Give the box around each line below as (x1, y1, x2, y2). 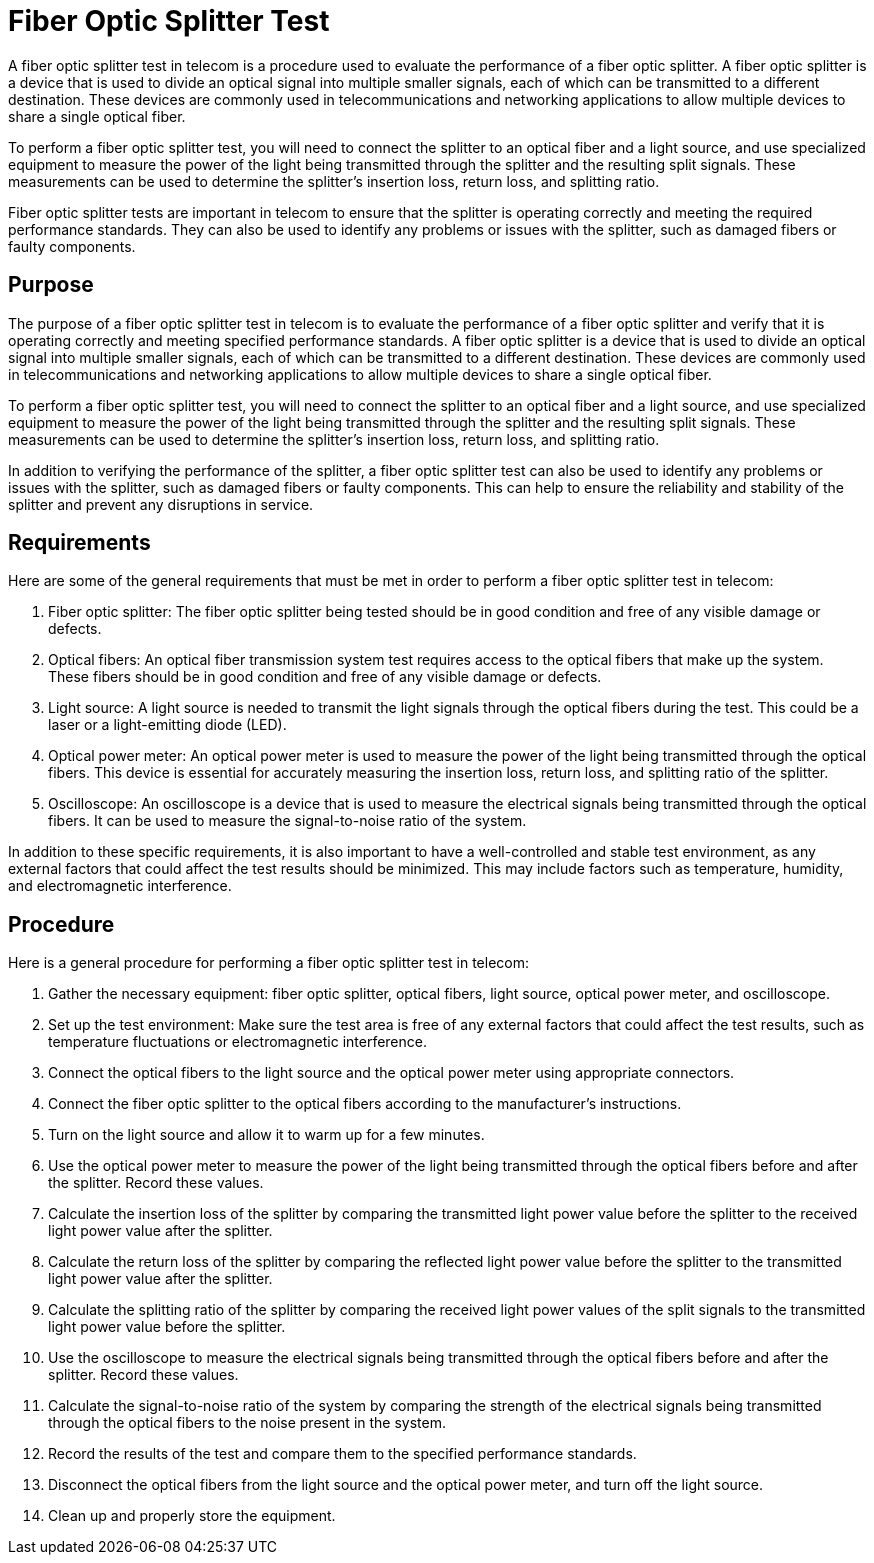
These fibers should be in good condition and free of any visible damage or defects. (48, 668, 602, 686)
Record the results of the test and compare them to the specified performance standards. (48, 1445, 637, 1463)
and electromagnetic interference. (8, 877, 232, 895)
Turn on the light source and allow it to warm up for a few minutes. (48, 1126, 485, 1144)
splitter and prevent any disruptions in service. (8, 495, 314, 513)
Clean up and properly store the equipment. (48, 1507, 336, 1525)
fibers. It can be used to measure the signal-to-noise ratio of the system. (48, 812, 527, 830)
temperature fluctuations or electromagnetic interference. (48, 1033, 427, 1051)
